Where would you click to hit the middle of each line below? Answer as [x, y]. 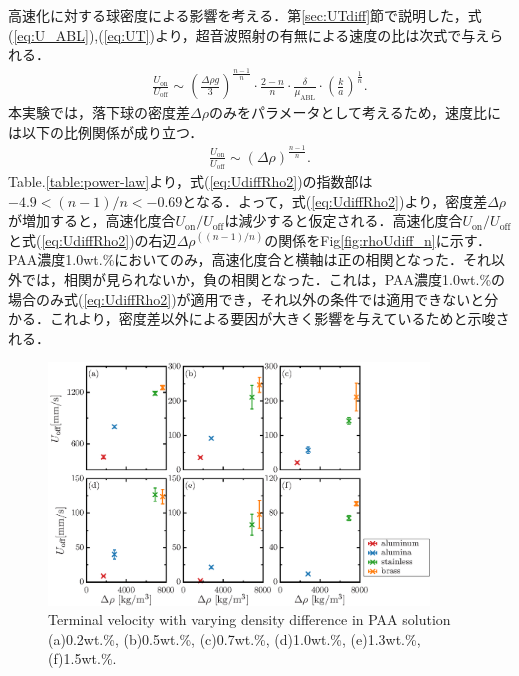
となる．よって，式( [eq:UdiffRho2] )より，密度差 [335, 200]
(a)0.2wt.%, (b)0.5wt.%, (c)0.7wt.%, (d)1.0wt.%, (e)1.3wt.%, [234, 638]
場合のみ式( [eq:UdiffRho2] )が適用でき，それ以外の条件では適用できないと [246, 298]
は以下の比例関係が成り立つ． [106, 131]
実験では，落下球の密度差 [105, 112]
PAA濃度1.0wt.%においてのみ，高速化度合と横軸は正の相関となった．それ [249, 259]
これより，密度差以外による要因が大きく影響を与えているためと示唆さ [279, 318]
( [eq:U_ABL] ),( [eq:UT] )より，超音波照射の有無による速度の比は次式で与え [249, 34]
